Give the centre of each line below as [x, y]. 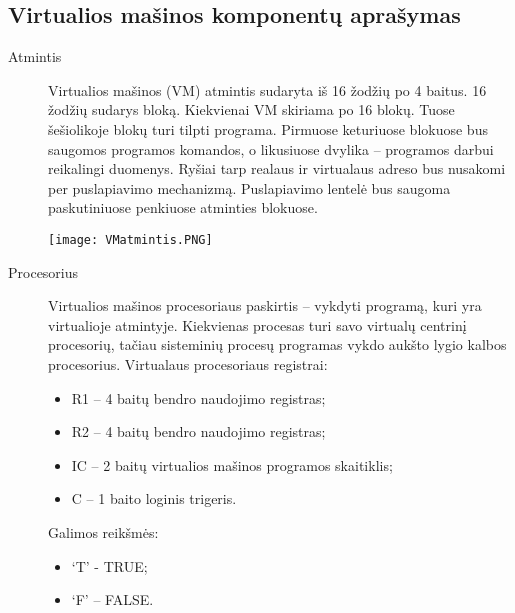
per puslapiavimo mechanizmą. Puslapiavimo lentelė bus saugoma [249, 187]
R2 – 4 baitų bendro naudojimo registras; [198, 431]
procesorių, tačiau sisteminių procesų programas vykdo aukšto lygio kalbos [277, 344]
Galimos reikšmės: [103, 531]
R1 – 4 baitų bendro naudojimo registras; [198, 397]
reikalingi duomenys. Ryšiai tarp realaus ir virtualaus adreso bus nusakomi [277, 168]
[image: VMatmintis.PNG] [130, 239]
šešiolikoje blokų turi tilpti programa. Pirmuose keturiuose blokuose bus [268, 128]
